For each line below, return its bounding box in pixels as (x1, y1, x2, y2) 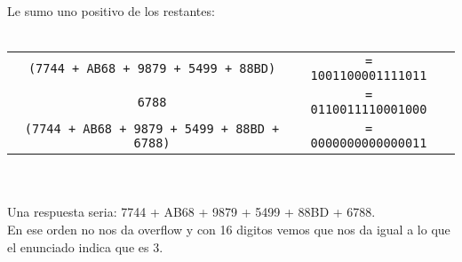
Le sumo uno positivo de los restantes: (7, 2, 215, 20)
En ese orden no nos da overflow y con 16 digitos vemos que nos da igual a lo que (7, 219, 450, 238)
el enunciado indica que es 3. (7, 237, 163, 256)
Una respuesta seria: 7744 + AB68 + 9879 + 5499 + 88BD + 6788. (7, 202, 376, 221)
